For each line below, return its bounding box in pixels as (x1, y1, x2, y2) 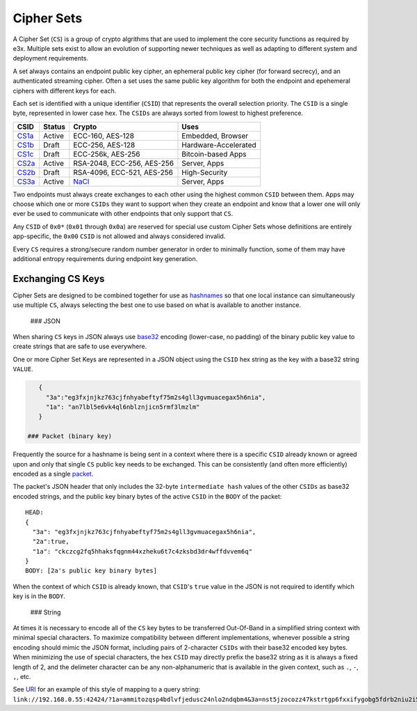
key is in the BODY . (13, 592, 66, 600)
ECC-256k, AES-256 (73, 149, 140, 159)
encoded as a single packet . (13, 469, 94, 478)
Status (42, 122, 66, 132)
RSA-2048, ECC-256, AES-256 (73, 158, 174, 168)
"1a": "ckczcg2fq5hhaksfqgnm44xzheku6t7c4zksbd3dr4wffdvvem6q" (32, 547, 253, 555)
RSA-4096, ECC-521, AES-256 (73, 167, 174, 177)
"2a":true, (32, 538, 69, 546)
